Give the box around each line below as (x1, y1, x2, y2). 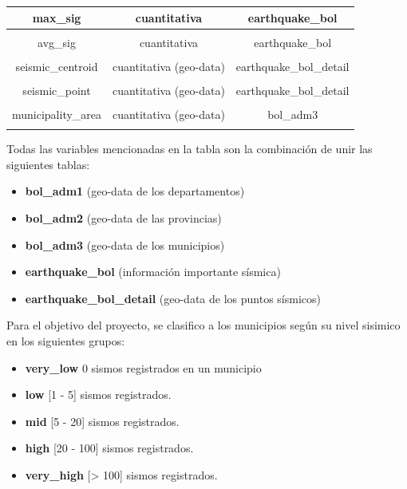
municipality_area (12, 105, 102, 122)
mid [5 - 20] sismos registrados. (25, 412, 180, 429)
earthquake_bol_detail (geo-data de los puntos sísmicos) (25, 290, 321, 306)
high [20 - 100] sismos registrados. (25, 440, 194, 456)
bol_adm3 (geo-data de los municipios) (25, 236, 225, 253)
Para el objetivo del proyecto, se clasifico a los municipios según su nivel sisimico (6, 317, 401, 333)
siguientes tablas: (6, 156, 90, 172)
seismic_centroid (15, 57, 98, 74)
